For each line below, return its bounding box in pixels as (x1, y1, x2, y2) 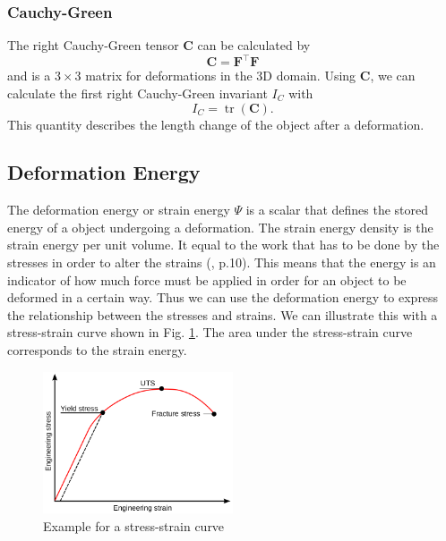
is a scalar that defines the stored (245, 200, 429, 219)
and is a (7, 66, 51, 85)
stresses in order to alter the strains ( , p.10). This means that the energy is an (7, 253, 436, 272)
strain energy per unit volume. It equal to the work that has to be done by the (7, 235, 440, 254)
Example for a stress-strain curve (43, 517, 225, 536)
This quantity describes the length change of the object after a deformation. (7, 114, 425, 133)
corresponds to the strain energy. (7, 341, 187, 359)
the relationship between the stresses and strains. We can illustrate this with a (7, 305, 438, 324)
